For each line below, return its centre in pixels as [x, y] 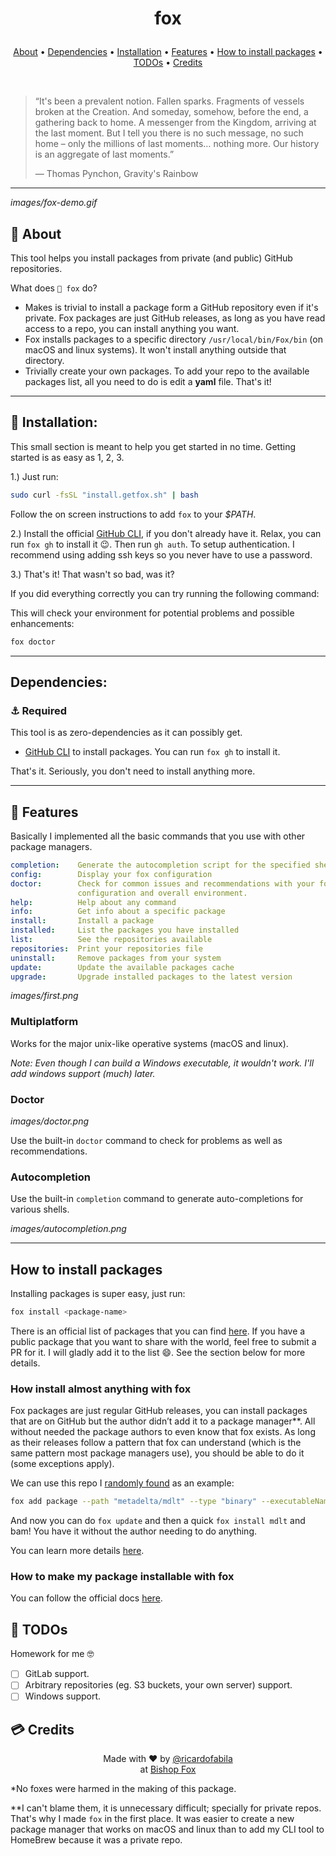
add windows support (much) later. [83, 1073]
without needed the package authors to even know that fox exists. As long [163, 1432]
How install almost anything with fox [101, 1389]
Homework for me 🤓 [52, 1654]
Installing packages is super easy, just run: [98, 1294]
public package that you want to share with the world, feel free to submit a [163, 1342]
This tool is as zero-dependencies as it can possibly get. [126, 733]
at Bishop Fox [168, 1769]
